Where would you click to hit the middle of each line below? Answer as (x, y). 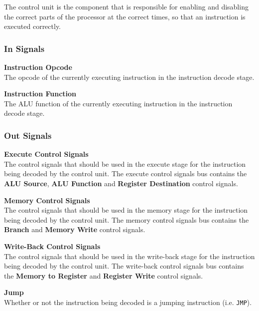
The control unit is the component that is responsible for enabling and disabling (126, 6)
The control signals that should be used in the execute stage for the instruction (125, 163)
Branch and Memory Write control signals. (75, 229)
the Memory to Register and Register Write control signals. (104, 275)
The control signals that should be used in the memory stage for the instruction (126, 210)
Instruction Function (40, 94)
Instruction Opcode (38, 67)
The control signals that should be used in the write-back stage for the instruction (129, 256)
